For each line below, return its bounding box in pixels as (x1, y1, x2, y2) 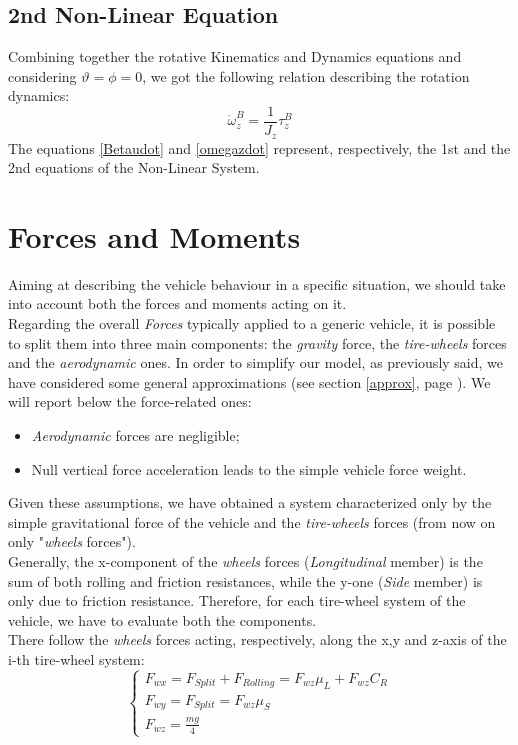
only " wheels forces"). (8, 531, 136, 552)
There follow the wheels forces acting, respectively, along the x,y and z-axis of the (8, 629, 507, 650)
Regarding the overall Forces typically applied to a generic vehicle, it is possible (8, 313, 496, 333)
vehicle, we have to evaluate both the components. (8, 609, 317, 630)
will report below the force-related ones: (8, 391, 252, 412)
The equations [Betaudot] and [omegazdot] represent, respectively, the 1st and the (8, 137, 511, 158)
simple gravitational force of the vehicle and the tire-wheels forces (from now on (8, 511, 496, 532)
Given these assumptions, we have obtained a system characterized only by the (8, 492, 492, 513)
